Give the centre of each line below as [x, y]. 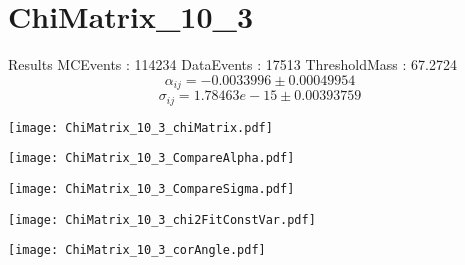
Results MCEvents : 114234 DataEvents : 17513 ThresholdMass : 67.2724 [232, 64]
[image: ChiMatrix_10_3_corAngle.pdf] [137, 250]
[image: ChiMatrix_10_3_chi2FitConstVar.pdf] [162, 219]
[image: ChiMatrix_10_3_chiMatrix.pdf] [140, 127]
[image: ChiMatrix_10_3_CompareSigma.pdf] [151, 188]
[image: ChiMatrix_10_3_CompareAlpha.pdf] [151, 158]
